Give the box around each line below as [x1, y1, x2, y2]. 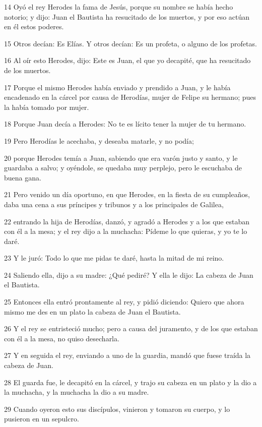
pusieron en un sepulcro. [4, 413, 79, 424]
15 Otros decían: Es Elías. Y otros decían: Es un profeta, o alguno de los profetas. [4, 38, 257, 48]
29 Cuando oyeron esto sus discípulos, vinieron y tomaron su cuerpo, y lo [4, 403, 230, 414]
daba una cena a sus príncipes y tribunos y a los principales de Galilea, [4, 199, 224, 209]
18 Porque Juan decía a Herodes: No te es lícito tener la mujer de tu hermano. [4, 118, 246, 129]
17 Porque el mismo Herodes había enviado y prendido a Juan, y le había [4, 82, 231, 92]
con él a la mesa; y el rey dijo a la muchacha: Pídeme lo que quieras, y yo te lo [4, 226, 247, 236]
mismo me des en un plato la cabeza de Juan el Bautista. [4, 306, 181, 317]
